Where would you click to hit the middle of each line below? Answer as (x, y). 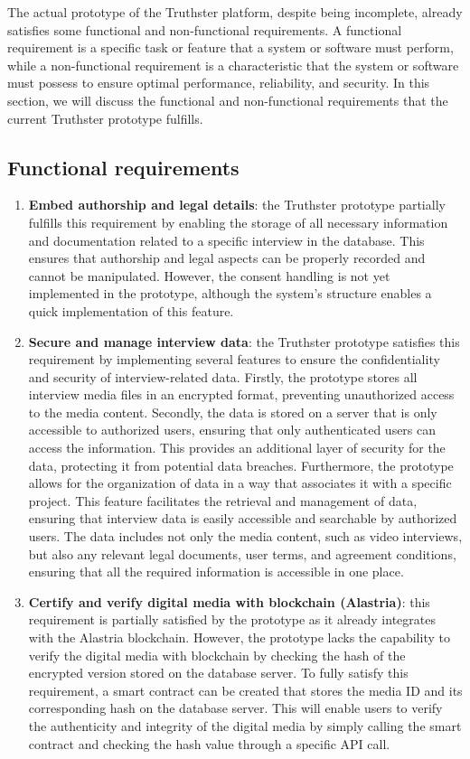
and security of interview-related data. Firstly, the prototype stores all (223, 376)
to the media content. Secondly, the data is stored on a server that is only (233, 412)
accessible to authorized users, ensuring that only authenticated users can (232, 430)
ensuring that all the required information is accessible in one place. (216, 572)
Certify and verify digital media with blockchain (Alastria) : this (229, 601)
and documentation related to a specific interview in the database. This (226, 240)
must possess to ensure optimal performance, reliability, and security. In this (219, 83)
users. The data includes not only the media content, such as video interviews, (245, 536)
